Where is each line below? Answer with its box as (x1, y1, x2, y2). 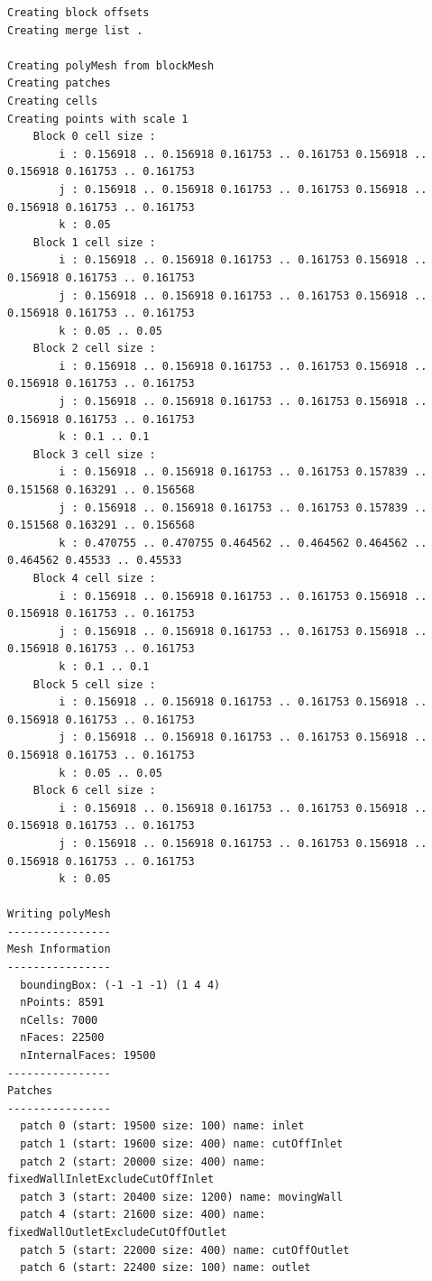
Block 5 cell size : (32, 677, 156, 691)
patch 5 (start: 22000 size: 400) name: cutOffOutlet (20, 1243, 350, 1257)
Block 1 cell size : (32, 235, 156, 249)
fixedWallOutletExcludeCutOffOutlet (7, 1225, 227, 1239)
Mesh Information (7, 943, 111, 956)
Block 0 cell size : (32, 130, 156, 143)
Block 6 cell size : (32, 784, 156, 797)
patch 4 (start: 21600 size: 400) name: (20, 1208, 266, 1221)
